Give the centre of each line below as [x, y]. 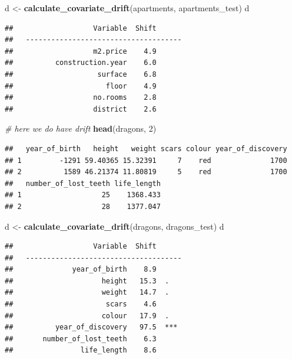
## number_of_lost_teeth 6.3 [81, 339]
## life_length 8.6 [81, 350]
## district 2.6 [81, 109]
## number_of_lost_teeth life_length [83, 183]
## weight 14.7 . [87, 293]
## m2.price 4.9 [81, 51]
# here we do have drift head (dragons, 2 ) [81, 128]
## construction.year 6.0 [81, 63]
